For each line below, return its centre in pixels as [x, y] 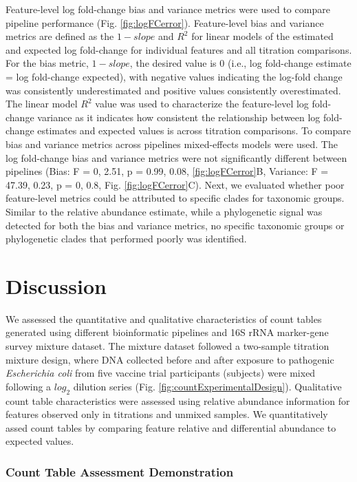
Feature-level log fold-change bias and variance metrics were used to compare [168, 9]
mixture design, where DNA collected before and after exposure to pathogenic [170, 359]
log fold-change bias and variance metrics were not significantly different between [176, 157]
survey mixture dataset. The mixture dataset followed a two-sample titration [167, 346]
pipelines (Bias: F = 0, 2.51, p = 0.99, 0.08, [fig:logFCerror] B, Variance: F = [167, 171]
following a [29, 386]
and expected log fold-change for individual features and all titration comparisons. [179, 49]
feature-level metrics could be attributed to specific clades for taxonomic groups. [175, 198]
